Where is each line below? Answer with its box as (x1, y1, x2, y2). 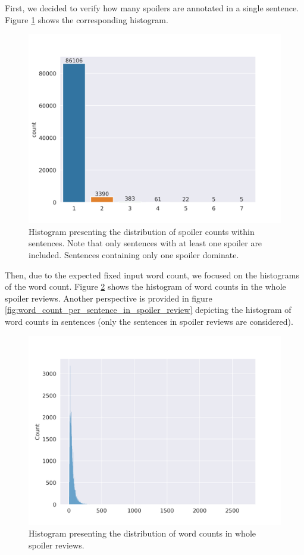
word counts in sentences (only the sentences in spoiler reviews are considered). (5, 315, 293, 327)
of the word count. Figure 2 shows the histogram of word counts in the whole (5, 280, 286, 293)
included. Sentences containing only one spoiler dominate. (29, 248, 239, 261)
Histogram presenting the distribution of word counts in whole (29, 527, 256, 540)
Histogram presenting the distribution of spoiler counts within (29, 225, 255, 237)
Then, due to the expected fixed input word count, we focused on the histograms (5, 268, 299, 281)
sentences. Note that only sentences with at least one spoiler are (29, 237, 262, 249)
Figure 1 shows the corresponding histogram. (5, 13, 168, 26)
